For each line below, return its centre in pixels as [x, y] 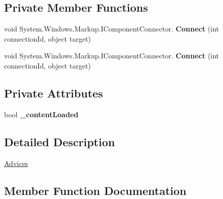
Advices [16, 163]
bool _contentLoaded [41, 114]
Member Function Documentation [95, 190]
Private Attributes [54, 93]
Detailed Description [60, 141]
